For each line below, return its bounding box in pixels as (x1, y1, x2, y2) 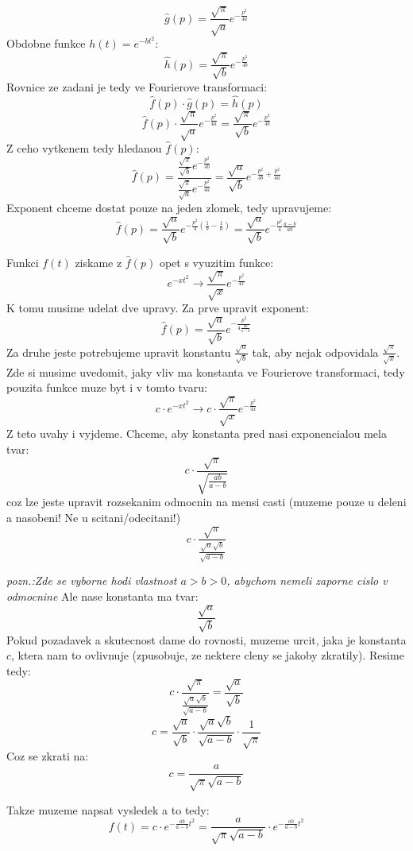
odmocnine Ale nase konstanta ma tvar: (6, 587, 199, 604)
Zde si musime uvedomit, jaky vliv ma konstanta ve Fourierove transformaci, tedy (6, 363, 405, 380)
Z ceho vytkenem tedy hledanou (6, 140, 162, 157)
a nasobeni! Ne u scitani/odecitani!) (6, 509, 181, 525)
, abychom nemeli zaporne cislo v (226, 572, 388, 589)
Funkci (6, 253, 39, 270)
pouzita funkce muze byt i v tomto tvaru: (6, 379, 207, 396)
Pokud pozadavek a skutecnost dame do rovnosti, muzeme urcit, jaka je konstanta (6, 631, 407, 648)
